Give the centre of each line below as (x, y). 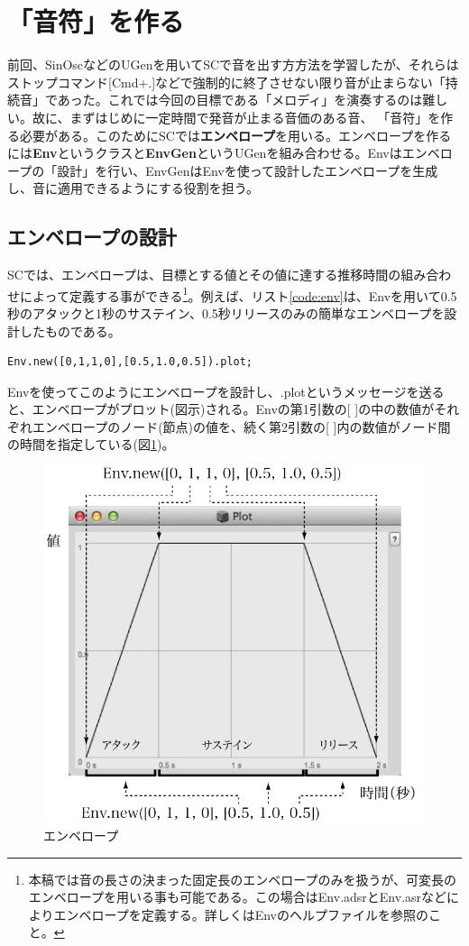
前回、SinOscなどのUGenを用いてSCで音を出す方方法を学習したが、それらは (233, 64)
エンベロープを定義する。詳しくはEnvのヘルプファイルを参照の (241, 914)
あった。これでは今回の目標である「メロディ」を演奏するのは (240, 100)
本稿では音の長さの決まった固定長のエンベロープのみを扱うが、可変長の (243, 879)
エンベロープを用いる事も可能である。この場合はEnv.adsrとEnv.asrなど (238, 897)
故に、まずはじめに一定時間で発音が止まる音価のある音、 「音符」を (236, 117)
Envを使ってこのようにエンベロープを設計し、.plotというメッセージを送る (226, 391)
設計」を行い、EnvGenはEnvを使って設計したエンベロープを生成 (248, 170)
